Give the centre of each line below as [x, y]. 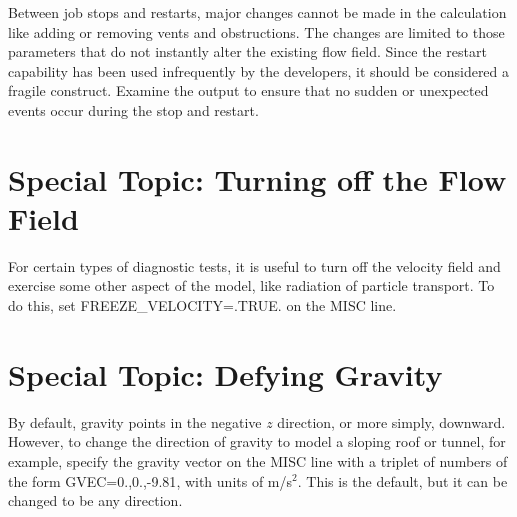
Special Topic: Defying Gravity [225, 373]
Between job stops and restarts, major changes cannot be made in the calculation [257, 12]
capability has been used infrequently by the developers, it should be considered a [259, 70]
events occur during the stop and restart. [133, 109]
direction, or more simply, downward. [391, 421]
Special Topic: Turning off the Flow [257, 178]
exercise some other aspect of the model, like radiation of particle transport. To [251, 285]
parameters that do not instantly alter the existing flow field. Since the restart [247, 51]
